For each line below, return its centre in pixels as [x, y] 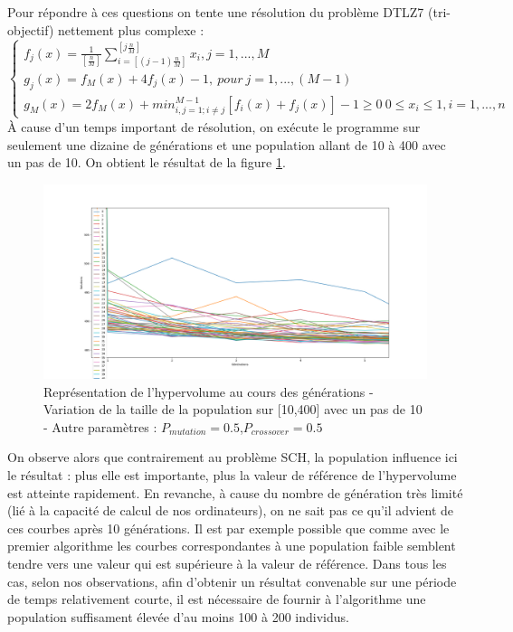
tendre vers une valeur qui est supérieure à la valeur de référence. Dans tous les [227, 563]
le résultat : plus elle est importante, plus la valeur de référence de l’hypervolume [232, 475]
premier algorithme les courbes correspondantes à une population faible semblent [232, 546]
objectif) [31, 29]
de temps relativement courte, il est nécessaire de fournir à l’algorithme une [217, 599]
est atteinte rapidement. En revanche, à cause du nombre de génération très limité [235, 492]
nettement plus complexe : [131, 29]
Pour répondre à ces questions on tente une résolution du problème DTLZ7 [216, 12]
